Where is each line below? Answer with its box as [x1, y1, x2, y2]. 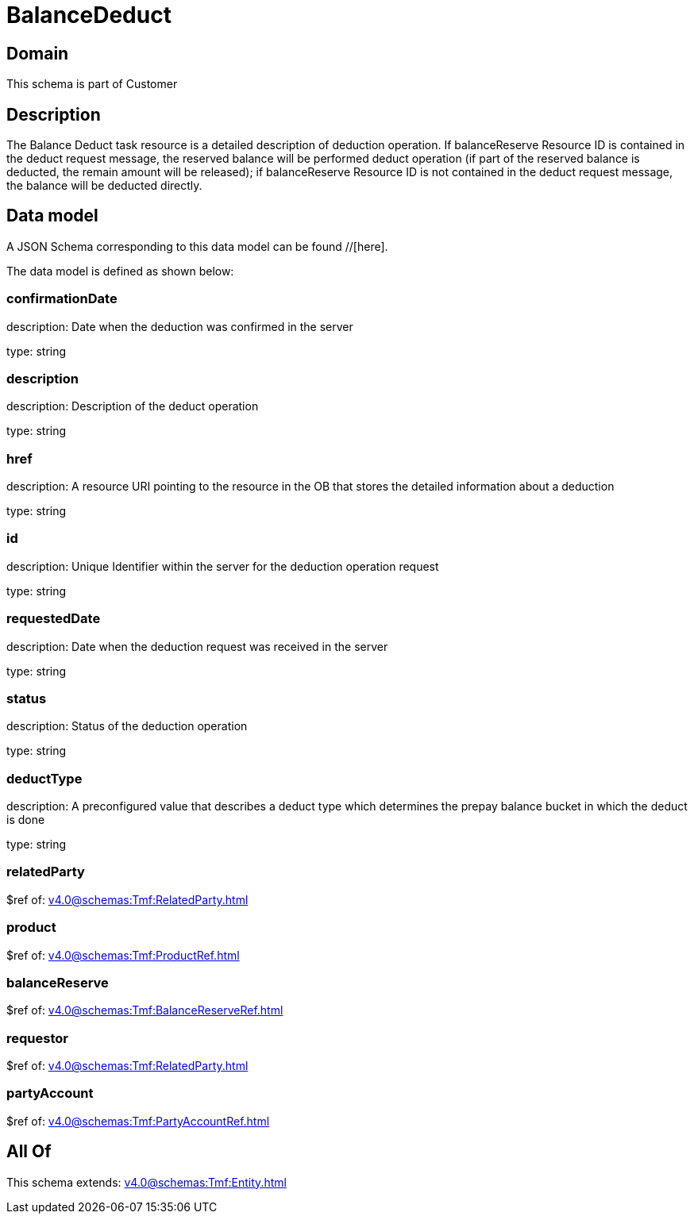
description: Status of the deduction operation [6, 719, 248, 733]
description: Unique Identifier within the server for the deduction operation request [6, 559, 439, 573]
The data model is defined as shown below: [6, 264, 234, 278]
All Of [6, 1141, 52, 1162]
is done [6, 813, 45, 827]
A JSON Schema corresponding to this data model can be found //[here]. [6, 239, 388, 253]
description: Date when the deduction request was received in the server [6, 639, 388, 653]
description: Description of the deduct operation [6, 399, 259, 414]
